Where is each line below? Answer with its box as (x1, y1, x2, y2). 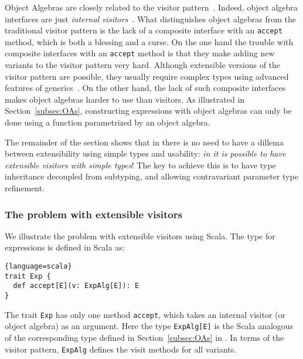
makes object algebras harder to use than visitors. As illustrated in (5, 93, 245, 105)
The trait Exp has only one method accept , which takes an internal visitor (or (5, 308, 286, 320)
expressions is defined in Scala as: (5, 241, 125, 253)
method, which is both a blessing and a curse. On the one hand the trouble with (5, 35, 294, 48)
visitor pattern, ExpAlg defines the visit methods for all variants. (5, 343, 237, 355)
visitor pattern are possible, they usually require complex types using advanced (5, 70, 289, 82)
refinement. (5, 182, 45, 194)
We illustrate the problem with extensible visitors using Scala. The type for (5, 229, 275, 242)
